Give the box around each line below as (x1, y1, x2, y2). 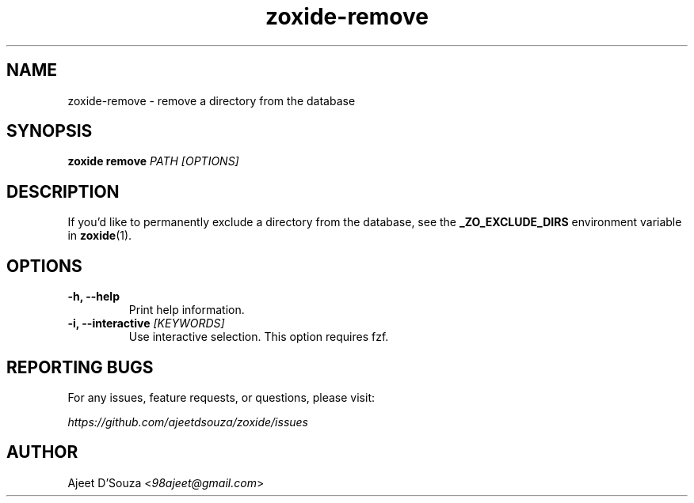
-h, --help (67, 289, 120, 304)
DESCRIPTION (6, 181, 120, 202)
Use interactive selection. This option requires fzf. (128, 330, 389, 344)
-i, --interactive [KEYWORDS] (67, 316, 225, 331)
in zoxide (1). (67, 229, 132, 243)
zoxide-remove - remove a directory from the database (67, 93, 356, 108)
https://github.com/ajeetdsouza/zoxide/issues (67, 414, 309, 429)
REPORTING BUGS (6, 357, 154, 377)
